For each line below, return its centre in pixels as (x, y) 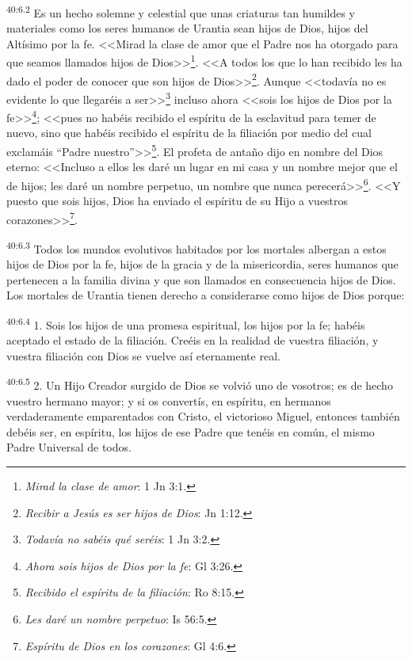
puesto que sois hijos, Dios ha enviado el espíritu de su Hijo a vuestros (177, 201)
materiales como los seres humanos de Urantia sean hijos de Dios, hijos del (187, 28)
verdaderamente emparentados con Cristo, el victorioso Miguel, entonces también (203, 416)
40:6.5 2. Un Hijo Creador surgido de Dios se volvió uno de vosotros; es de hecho (200, 384)
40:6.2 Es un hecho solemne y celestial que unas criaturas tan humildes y (181, 11)
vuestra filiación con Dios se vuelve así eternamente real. (143, 355)
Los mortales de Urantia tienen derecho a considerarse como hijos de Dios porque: (206, 295)
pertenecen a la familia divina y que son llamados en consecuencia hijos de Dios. (201, 279)
